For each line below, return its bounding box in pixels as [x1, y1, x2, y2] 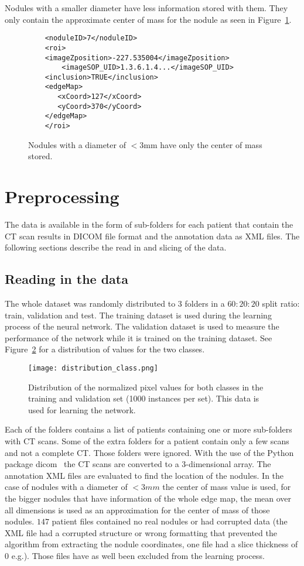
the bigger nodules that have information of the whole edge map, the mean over [5, 492, 292, 505]
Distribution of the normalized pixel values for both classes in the [28, 380, 264, 393]
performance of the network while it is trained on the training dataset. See [5, 331, 272, 344]
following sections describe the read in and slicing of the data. [5, 241, 227, 253]
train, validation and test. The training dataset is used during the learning [5, 308, 272, 321]
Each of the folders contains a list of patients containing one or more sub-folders [5, 423, 292, 435]
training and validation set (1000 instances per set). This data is [28, 392, 259, 404]
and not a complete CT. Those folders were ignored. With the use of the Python [5, 446, 294, 458]
